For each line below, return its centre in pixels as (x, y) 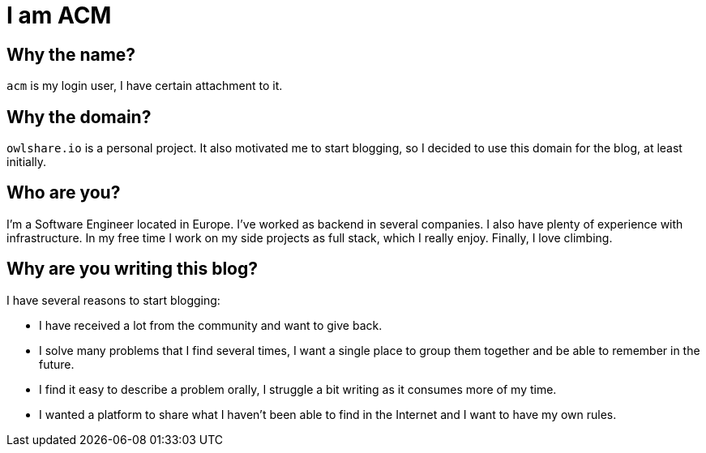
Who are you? (64, 193)
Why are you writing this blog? (132, 269)
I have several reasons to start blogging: (113, 300)
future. (57, 364)
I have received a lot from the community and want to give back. (211, 325)
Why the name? (71, 54)
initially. (27, 162)
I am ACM (59, 15)
